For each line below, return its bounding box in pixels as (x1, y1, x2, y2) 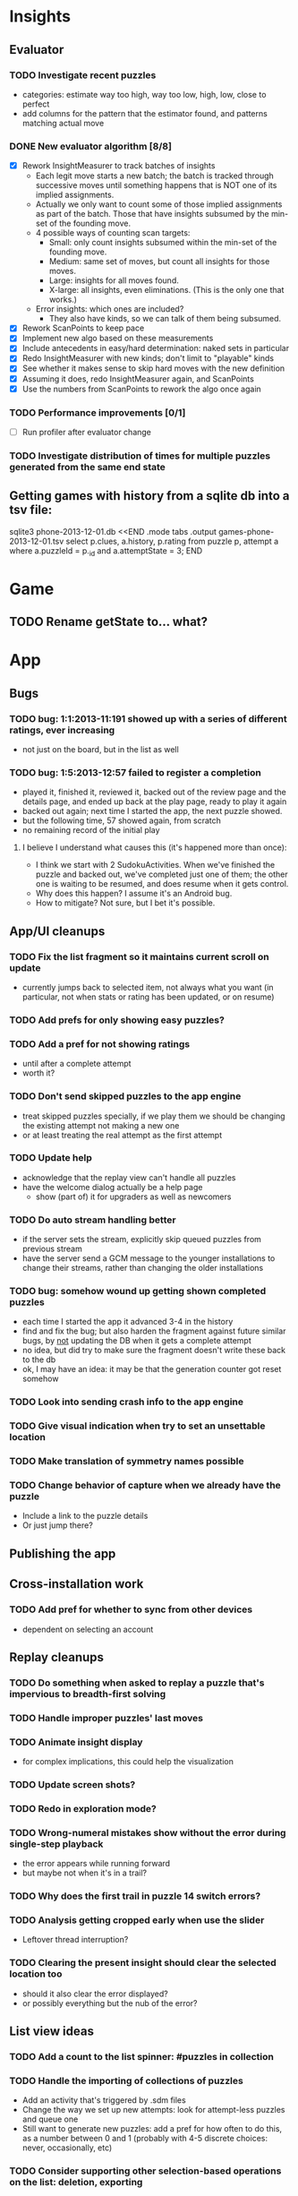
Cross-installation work (9, 1576, 144, 1591)
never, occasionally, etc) (21, 2142, 113, 2153)
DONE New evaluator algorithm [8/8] (9, 140, 173, 152)
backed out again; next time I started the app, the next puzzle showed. (21, 806, 283, 817)
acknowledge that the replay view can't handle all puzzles (21, 1171, 236, 1183)
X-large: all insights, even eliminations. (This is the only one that (48, 285, 285, 296)
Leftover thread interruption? (21, 1934, 129, 1945)
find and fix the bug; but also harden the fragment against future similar (21, 1325, 286, 1336)
